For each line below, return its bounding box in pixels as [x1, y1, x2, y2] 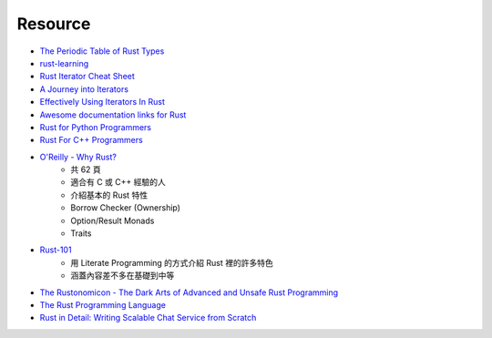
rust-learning [39, 57, 89, 68]
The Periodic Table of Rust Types [39, 46, 165, 56]
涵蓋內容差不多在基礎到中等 [70, 270, 175, 282]
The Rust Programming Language [39, 299, 166, 310]
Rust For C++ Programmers [39, 135, 143, 146]
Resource [16, 14, 91, 34]
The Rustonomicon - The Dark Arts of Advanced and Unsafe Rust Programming [39, 287, 339, 298]
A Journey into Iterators [39, 83, 129, 95]
